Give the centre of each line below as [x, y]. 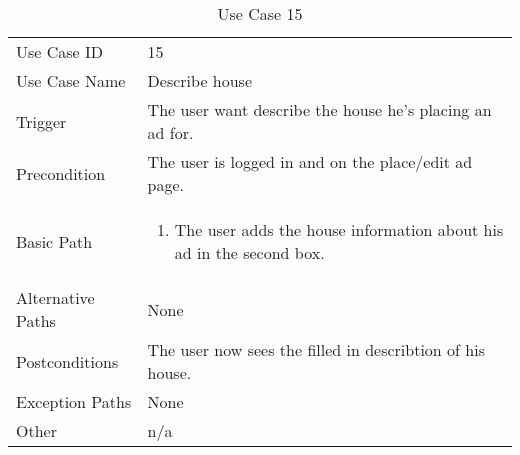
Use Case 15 [260, 13]
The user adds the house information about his [339, 229]
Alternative [55, 297]
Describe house [200, 80]
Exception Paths [74, 401]
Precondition [61, 173]
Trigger [41, 121]
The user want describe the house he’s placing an [319, 109]
